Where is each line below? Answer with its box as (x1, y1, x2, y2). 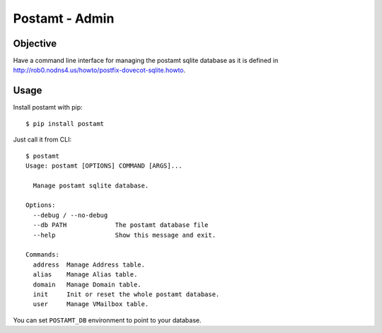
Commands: (25, 251, 59, 259)
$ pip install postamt (25, 119, 105, 127)
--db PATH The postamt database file (33, 221, 209, 229)
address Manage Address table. (33, 260, 145, 269)
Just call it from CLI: (13, 135, 72, 144)
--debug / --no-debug (33, 211, 108, 219)
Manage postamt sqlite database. (33, 181, 149, 189)
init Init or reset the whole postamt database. (33, 291, 220, 298)
